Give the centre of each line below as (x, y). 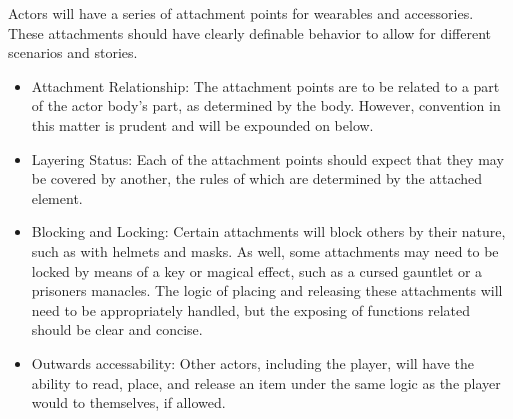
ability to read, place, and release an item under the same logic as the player (266, 382)
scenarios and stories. (73, 52)
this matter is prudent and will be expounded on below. (202, 124)
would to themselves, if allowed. (128, 402)
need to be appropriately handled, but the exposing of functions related (251, 309)
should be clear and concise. (117, 329)
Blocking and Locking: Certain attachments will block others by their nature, (268, 231)
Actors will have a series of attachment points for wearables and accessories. (241, 13)
